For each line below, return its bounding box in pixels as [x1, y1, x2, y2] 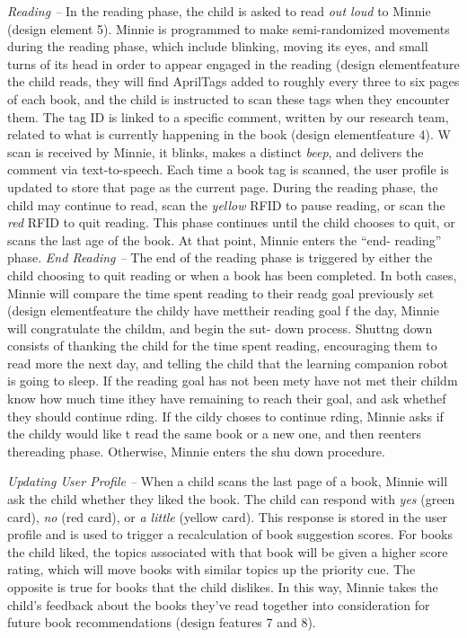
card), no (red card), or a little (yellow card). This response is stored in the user [7, 507, 447, 526]
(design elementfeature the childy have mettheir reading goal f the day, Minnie [7, 301, 439, 320]
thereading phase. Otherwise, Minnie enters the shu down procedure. [7, 441, 385, 460]
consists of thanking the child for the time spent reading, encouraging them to [7, 336, 437, 355]
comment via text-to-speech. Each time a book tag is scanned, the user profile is [7, 160, 449, 179]
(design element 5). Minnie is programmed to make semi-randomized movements [7, 19, 450, 38]
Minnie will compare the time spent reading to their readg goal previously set [7, 283, 435, 302]
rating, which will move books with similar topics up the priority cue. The [7, 560, 416, 579]
